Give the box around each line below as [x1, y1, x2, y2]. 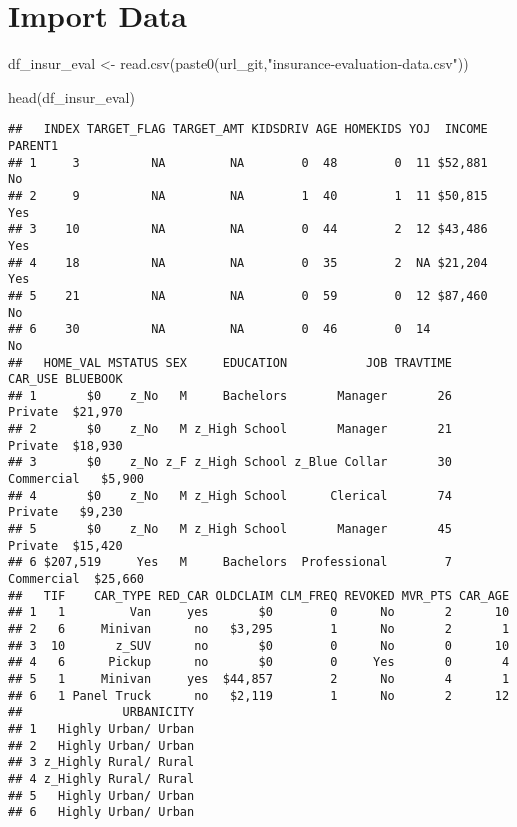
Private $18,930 [8, 438, 123, 453]
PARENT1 [8, 138, 59, 153]
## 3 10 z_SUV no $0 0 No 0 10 [8, 638, 510, 653]
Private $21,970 [8, 405, 123, 420]
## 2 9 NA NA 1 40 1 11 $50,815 [8, 188, 488, 203]
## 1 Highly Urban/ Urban [8, 721, 195, 736]
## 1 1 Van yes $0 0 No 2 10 [8, 605, 510, 620]
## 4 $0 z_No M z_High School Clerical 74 [8, 488, 452, 503]
